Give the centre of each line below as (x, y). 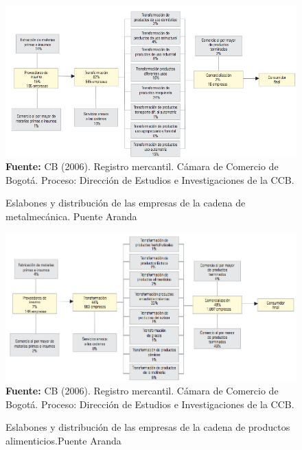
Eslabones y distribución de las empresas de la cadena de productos (148, 427)
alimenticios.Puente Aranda (63, 440)
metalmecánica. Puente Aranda (71, 216)
